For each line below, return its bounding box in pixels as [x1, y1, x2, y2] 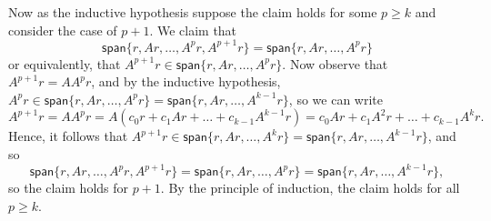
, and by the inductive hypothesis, [91, 72, 281, 91]
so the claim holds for [8, 178, 129, 197]
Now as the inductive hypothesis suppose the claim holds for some [8, 3, 377, 21]
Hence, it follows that [8, 126, 128, 146]
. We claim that [149, 20, 237, 39]
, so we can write [288, 89, 383, 108]
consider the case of [8, 20, 117, 39]
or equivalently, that [8, 54, 121, 73]
